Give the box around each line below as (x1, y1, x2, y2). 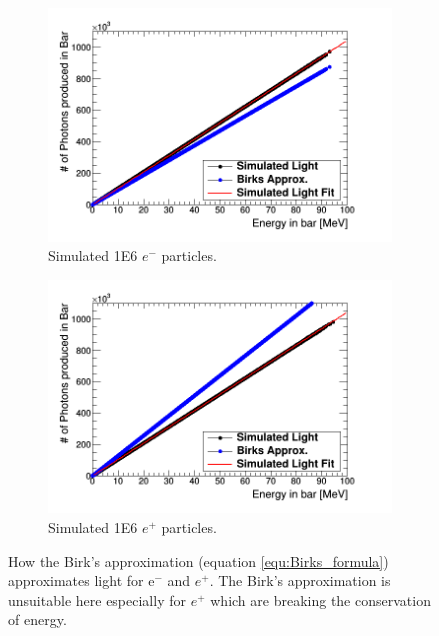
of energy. (8, 609, 67, 630)
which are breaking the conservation (210, 589, 431, 610)
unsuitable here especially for (8, 589, 186, 610)
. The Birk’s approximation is (209, 570, 391, 591)
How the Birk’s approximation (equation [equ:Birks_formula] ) (8, 550, 389, 571)
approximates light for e (8, 570, 155, 591)
